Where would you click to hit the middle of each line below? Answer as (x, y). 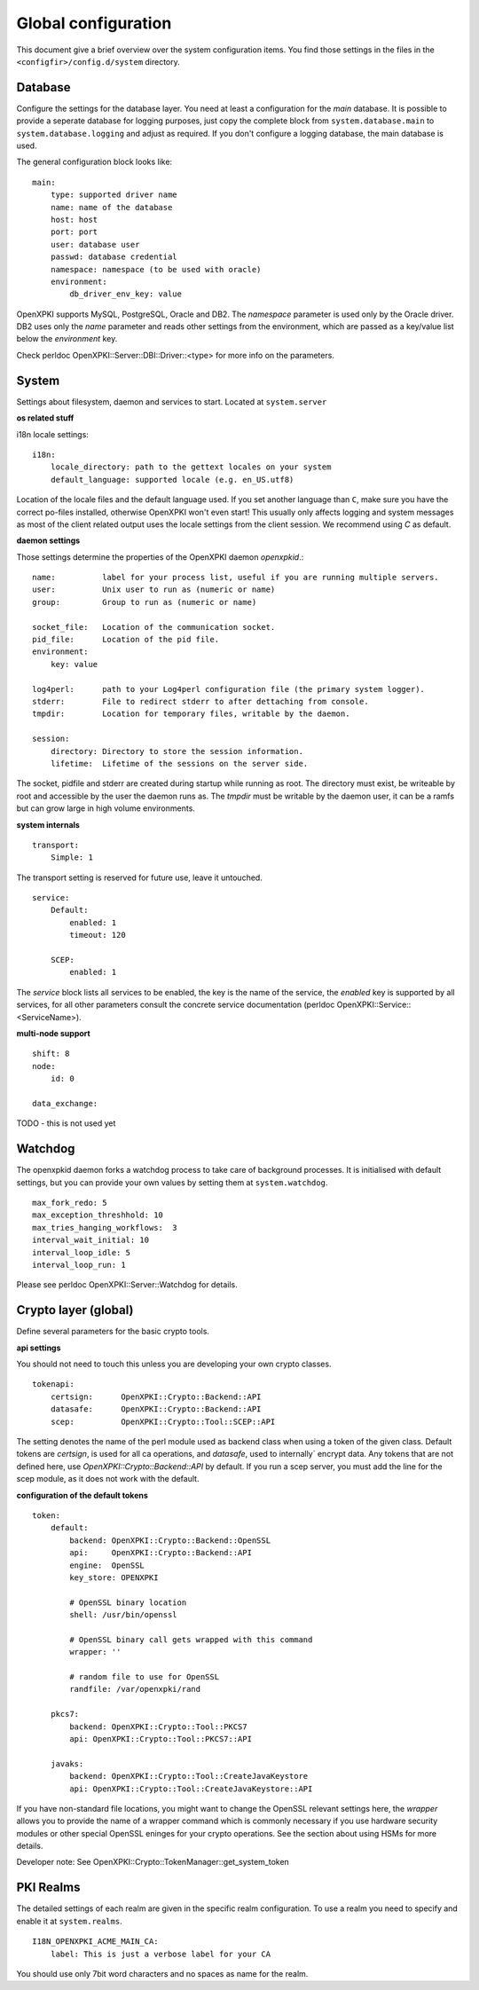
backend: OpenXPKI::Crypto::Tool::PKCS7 (158, 1727)
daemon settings (48, 540)
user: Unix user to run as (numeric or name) (154, 590)
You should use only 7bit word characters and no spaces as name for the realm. (162, 1973)
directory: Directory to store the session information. (177, 751)
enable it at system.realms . (70, 1921)
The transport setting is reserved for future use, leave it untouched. (140, 877)
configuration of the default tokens (82, 1495)
